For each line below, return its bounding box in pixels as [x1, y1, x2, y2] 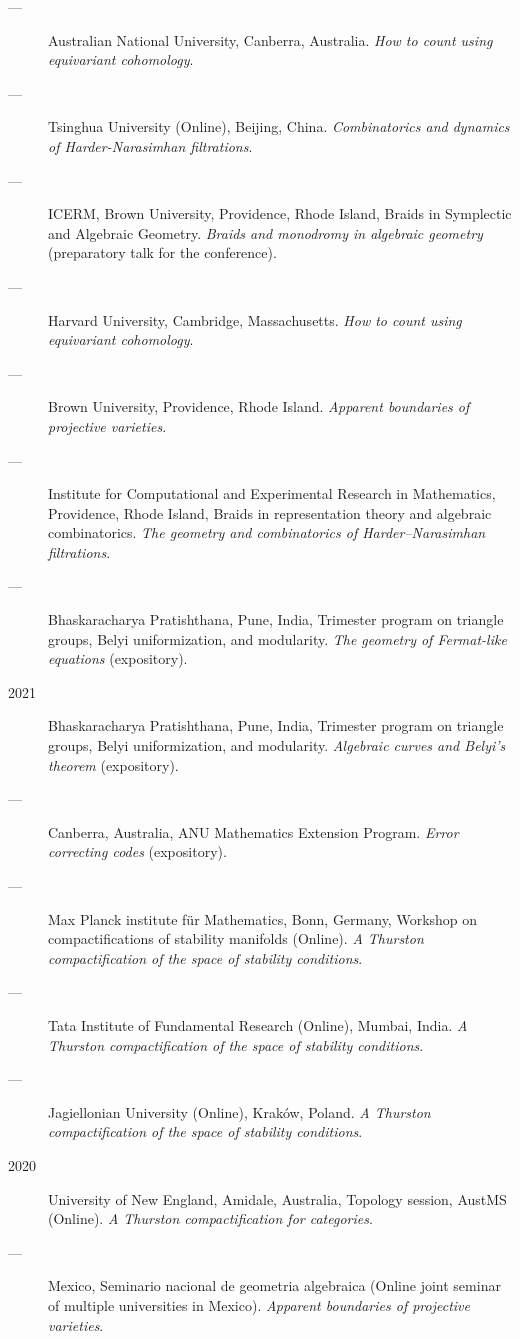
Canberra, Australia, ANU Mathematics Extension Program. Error [48, 821, 459, 842]
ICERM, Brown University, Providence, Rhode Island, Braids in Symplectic [48, 203, 512, 224]
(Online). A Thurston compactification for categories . [48, 1208, 373, 1229]
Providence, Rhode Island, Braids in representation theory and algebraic [48, 502, 492, 523]
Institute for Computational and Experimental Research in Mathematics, [48, 483, 496, 504]
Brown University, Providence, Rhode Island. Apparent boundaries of [48, 396, 470, 417]
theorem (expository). [48, 754, 179, 775]
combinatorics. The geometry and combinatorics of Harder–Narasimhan [48, 522, 486, 543]
